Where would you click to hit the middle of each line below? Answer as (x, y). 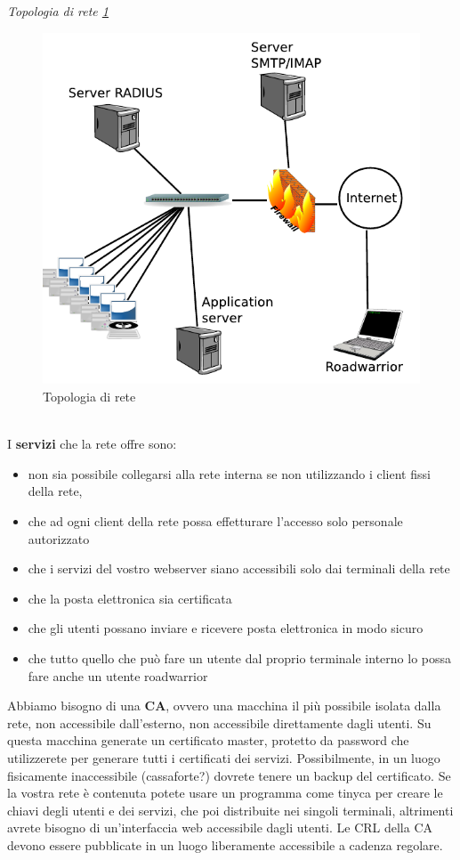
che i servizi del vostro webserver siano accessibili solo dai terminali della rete (239, 568)
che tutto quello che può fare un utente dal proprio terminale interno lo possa (239, 658)
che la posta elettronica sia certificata (130, 598)
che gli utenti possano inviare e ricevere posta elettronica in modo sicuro (226, 628)
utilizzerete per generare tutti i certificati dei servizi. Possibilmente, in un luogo (224, 757)
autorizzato (59, 538)
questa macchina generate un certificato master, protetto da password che (208, 740)
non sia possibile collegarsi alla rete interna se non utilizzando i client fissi (229, 473)
